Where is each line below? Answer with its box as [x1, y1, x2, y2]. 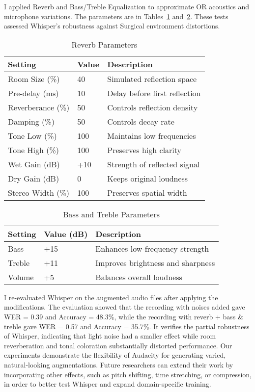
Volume [8, 271, 34, 283]
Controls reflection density [107, 101, 198, 113]
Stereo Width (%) [8, 186, 69, 198]
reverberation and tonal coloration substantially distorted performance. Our [4, 340, 232, 350]
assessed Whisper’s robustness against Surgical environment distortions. [4, 21, 220, 31]
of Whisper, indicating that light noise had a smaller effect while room [4, 331, 216, 341]
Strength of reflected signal [107, 158, 200, 170]
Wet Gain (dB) [8, 158, 60, 170]
